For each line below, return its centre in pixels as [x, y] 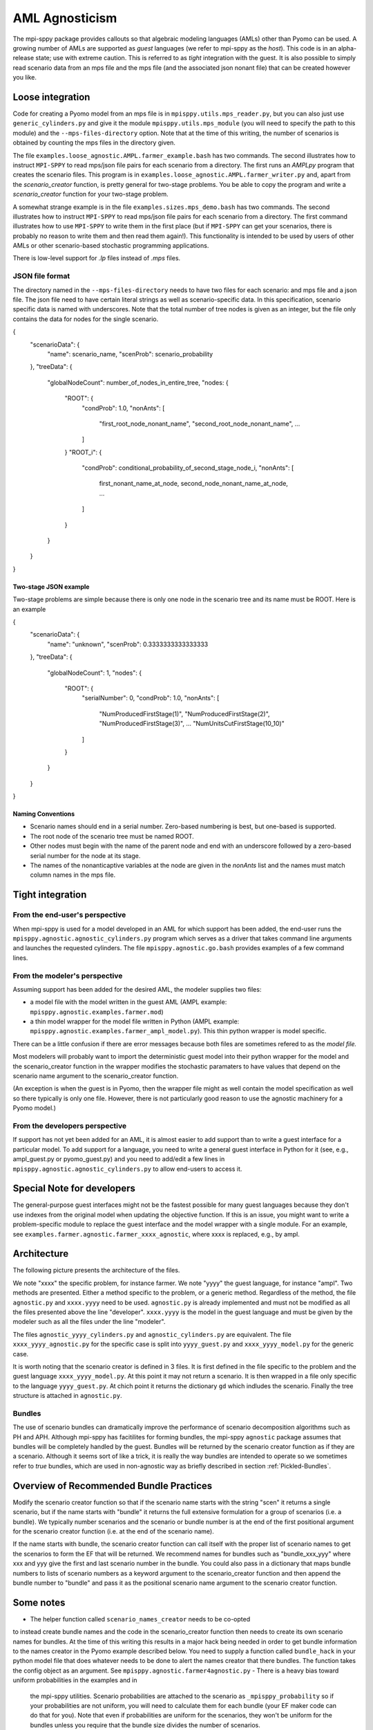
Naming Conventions [44, 814]
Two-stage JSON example [51, 586]
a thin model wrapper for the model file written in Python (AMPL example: [135, 1021]
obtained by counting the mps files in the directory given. [94, 143]
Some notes [39, 1602]
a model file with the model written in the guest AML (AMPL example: [128, 1002]
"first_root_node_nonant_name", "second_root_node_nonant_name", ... [200, 424]
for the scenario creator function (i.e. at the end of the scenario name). [113, 1531]
